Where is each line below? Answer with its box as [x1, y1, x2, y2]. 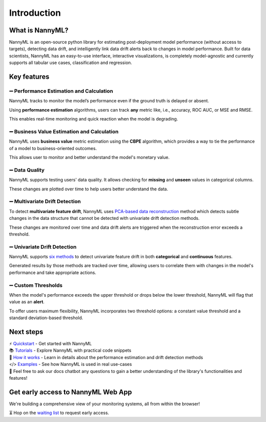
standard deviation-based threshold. [9, 315, 83, 321]
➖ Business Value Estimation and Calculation [9, 128, 119, 135]
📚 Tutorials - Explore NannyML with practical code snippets [9, 347, 132, 354]
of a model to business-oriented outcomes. [9, 145, 97, 151]
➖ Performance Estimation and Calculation [9, 88, 113, 94]
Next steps [9, 328, 43, 336]
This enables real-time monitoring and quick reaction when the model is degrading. [9, 116, 178, 122]
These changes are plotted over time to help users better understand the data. [9, 186, 168, 192]
